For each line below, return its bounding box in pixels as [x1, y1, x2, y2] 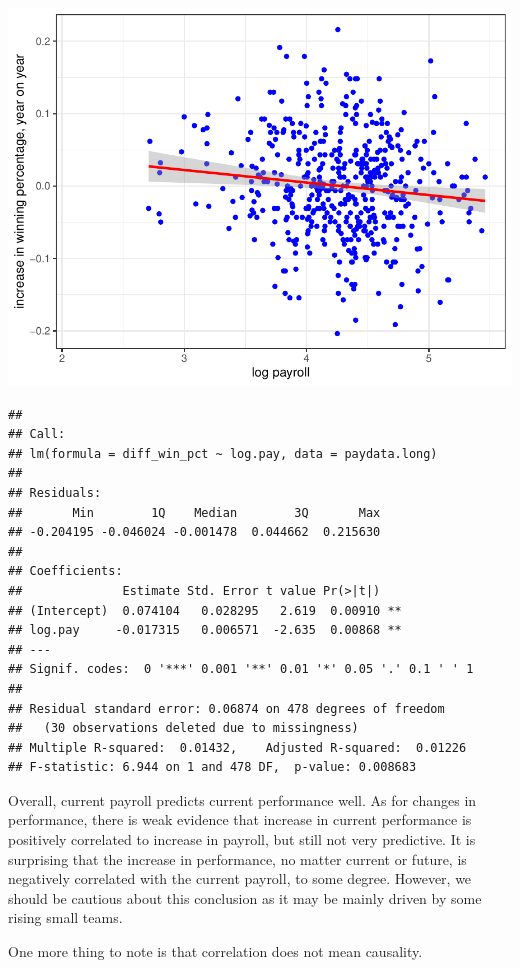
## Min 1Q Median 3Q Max [8, 505, 381, 520]
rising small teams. [8, 907, 123, 928]
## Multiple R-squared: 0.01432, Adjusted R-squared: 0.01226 [8, 740, 467, 755]
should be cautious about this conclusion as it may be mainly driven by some [8, 887, 482, 908]
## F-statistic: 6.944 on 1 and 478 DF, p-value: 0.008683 [8, 760, 417, 775]
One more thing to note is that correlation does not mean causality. [8, 941, 423, 962]
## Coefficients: [8, 564, 123, 579]
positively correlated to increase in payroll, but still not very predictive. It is [8, 829, 476, 850]
